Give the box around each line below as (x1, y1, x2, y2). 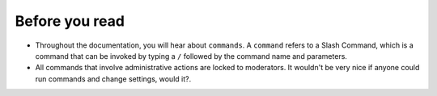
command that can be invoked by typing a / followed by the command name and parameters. (35, 51, 348, 61)
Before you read (15, 12, 125, 30)
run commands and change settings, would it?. (35, 73, 192, 84)
